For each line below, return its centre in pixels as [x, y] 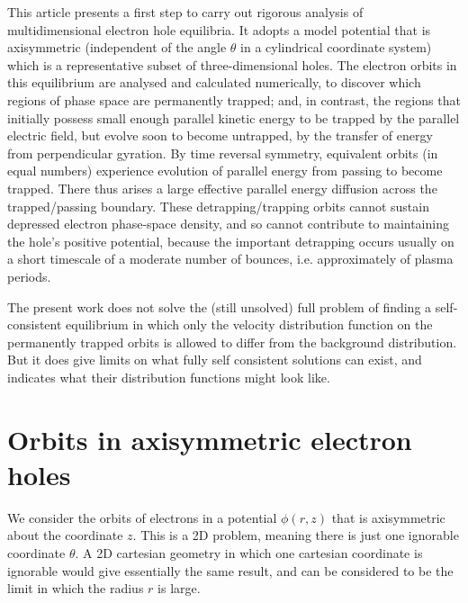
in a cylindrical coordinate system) [336, 47]
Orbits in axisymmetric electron [210, 439]
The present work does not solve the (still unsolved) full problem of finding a [220, 306]
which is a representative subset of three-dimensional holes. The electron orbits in [232, 64]
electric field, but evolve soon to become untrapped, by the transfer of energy [220, 135]
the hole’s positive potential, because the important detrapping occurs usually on [231, 241]
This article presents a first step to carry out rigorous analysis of [185, 12]
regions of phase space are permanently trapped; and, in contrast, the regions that [234, 99]
